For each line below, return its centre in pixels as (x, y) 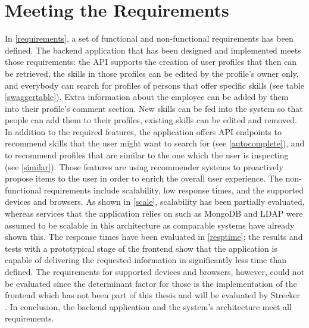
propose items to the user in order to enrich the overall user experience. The (144, 178)
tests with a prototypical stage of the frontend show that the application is (141, 248)
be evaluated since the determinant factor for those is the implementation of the (151, 283)
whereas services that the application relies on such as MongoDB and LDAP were (154, 213)
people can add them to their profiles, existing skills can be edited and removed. (151, 120)
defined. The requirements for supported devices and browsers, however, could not (155, 271)
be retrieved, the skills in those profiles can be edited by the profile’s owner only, (152, 73)
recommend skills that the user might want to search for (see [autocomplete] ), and (155, 143)
